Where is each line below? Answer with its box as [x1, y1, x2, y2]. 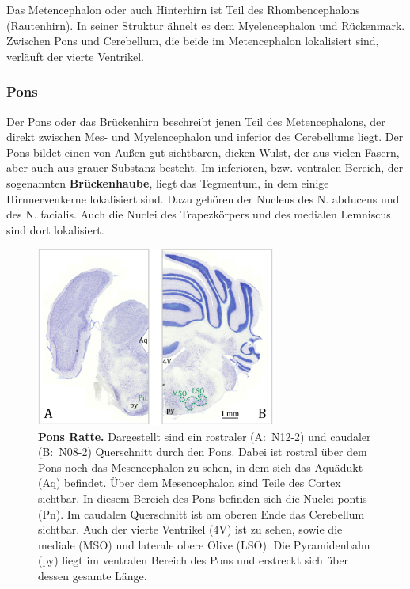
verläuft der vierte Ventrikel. [6, 47, 145, 64]
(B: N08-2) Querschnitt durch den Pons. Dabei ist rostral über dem [38, 443, 367, 460]
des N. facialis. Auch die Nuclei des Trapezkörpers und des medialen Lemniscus [6, 206, 391, 222]
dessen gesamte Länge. [38, 568, 147, 584]
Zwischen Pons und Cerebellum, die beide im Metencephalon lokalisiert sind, [6, 32, 379, 49]
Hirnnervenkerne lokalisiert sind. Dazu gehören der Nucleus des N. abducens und [6, 190, 400, 207]
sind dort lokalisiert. [6, 221, 104, 237]
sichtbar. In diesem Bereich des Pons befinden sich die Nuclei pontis [38, 490, 367, 507]
